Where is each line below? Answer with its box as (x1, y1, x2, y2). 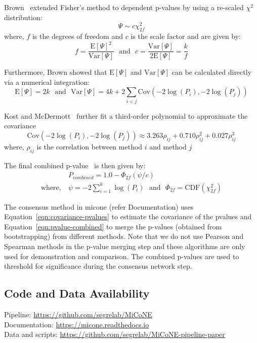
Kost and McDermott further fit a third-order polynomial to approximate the (4, 110, 248, 121)
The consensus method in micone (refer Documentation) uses (4, 201, 194, 212)
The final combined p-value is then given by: (4, 160, 146, 170)
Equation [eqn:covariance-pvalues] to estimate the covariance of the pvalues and (4, 211, 252, 222)
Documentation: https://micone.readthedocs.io (4, 319, 149, 329)
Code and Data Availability (4, 285, 150, 301)
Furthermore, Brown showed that (4, 67, 107, 77)
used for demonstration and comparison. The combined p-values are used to (4, 251, 239, 261)
